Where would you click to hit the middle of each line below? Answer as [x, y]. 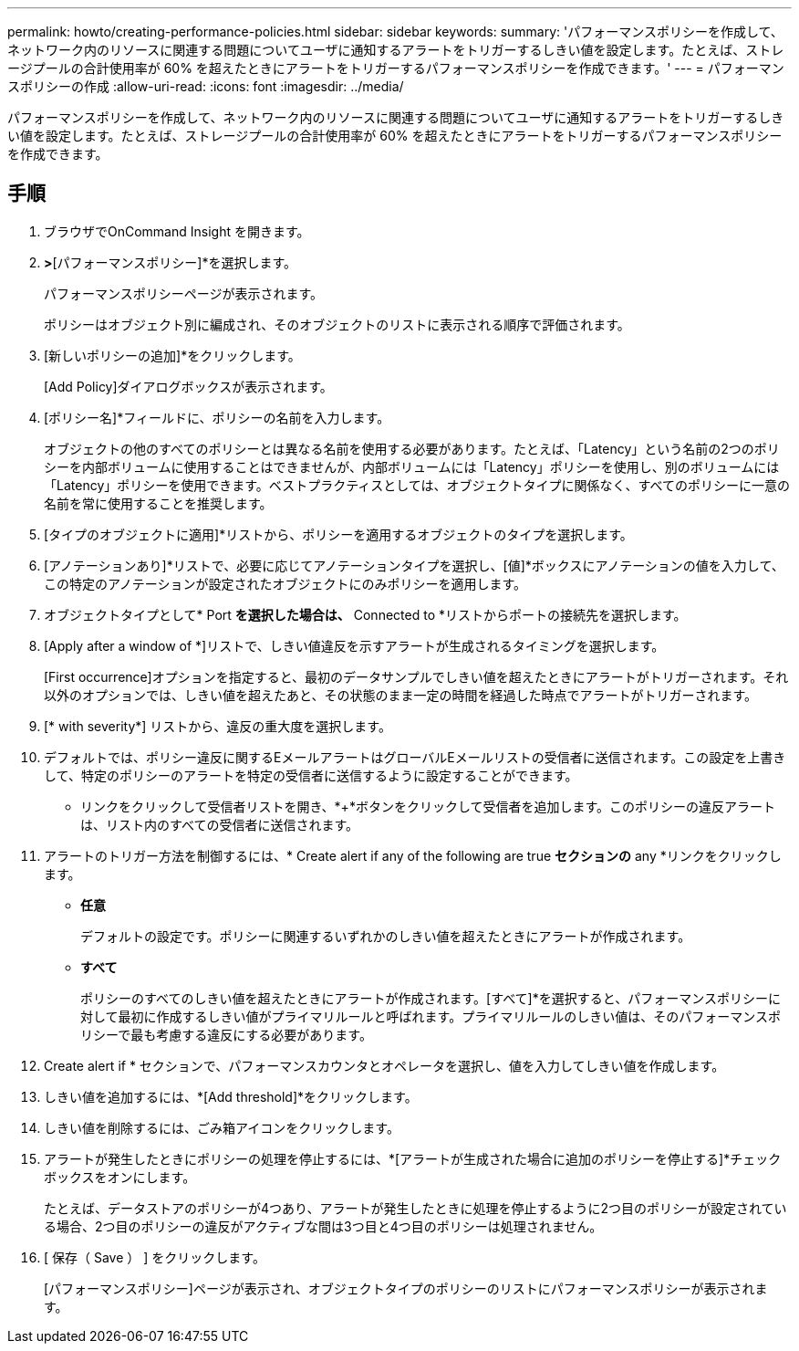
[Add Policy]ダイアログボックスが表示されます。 [188, 386]
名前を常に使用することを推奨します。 [158, 503]
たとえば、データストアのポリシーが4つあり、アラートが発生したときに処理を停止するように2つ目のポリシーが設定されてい [415, 1208]
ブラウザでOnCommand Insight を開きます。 [177, 231]
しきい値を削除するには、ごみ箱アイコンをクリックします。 [222, 1127]
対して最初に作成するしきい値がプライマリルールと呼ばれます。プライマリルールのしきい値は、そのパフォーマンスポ [431, 1016]
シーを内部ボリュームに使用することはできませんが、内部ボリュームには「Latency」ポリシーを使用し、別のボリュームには [412, 466]
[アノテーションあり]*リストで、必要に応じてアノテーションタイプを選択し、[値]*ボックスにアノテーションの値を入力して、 [414, 565]
